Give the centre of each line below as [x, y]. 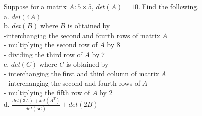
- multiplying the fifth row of [47, 92]
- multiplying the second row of [51, 45]
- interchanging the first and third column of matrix [81, 73]
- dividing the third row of [43, 54]
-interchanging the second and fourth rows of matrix [82, 35]
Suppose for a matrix [35, 6]
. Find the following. [168, 6]
